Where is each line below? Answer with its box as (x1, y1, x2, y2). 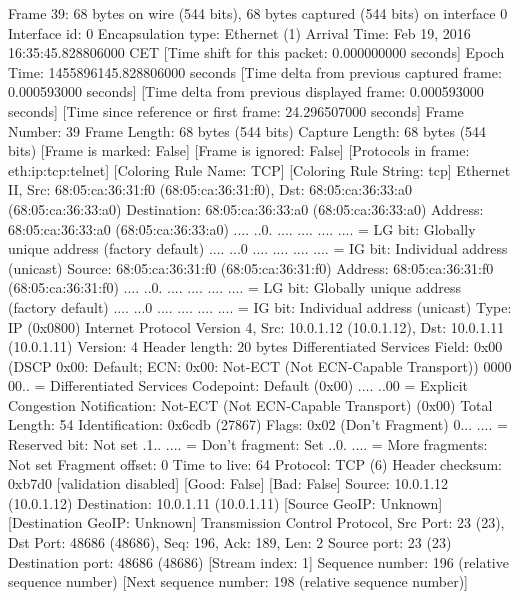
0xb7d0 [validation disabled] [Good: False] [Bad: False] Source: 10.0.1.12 (8, 473, 449, 494)
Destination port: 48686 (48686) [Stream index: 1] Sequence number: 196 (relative (8, 551, 509, 572)
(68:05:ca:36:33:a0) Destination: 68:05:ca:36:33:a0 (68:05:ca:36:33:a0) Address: (8, 198, 484, 219)
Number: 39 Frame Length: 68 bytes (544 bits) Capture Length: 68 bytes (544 (8, 120, 487, 141)
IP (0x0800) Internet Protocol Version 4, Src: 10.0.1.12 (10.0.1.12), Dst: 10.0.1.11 (8, 316, 505, 337)
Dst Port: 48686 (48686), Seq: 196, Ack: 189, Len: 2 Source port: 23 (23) (8, 532, 452, 553)
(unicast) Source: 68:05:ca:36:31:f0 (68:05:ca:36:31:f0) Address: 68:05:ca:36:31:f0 (8, 257, 494, 278)
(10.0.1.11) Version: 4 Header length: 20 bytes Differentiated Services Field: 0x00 (8, 336, 503, 357)
